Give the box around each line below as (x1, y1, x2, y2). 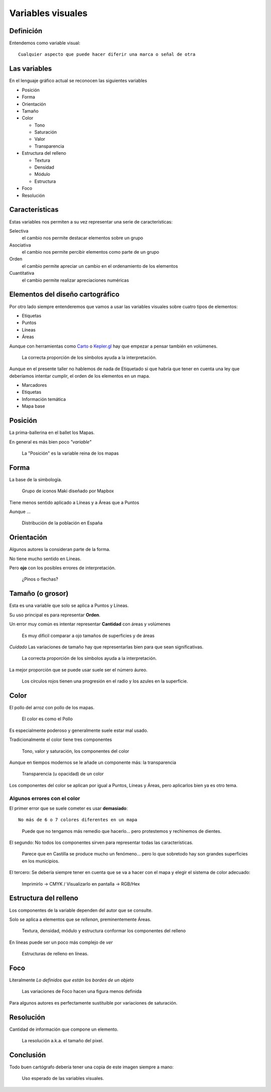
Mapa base (22, 403, 45, 409)
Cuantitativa (9, 270, 35, 276)
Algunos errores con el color (9, 795, 80, 802)
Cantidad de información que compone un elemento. (9, 1026, 119, 1032)
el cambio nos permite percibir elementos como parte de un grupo (22, 249, 160, 255)
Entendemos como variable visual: (9, 40, 80, 46)
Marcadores (22, 382, 47, 388)
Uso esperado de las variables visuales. (22, 1075, 104, 1081)
